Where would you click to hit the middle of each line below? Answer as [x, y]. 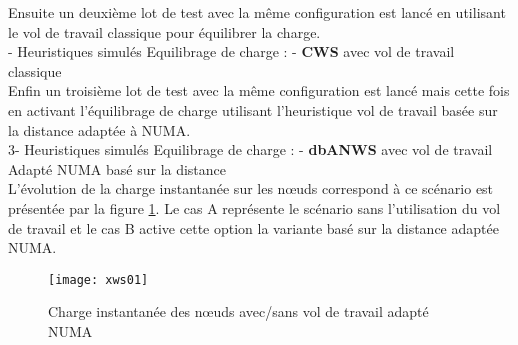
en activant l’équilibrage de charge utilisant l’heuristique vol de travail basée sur [253, 109]
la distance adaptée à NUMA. [99, 129]
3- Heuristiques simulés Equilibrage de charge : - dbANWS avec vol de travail [250, 149]
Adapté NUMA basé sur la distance [117, 168]
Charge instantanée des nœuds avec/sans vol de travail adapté [238, 311]
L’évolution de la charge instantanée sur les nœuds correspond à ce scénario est [251, 188]
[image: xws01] [98, 279]
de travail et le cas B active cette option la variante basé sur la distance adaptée [253, 227]
